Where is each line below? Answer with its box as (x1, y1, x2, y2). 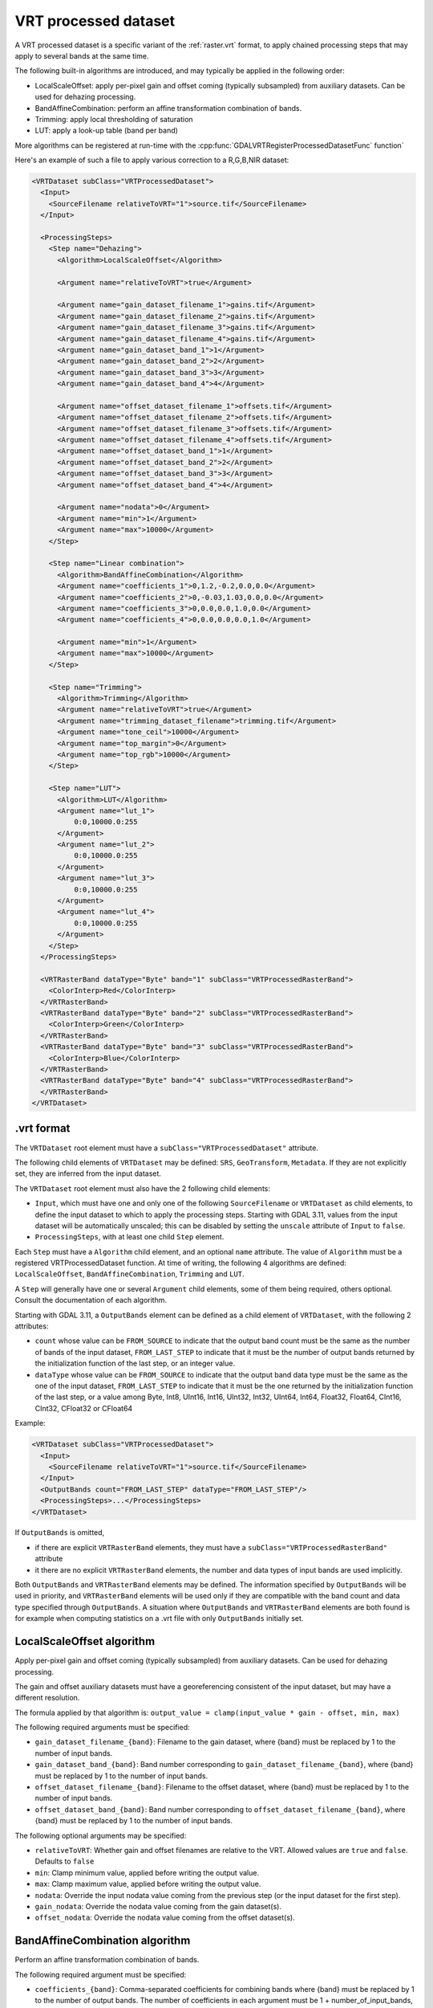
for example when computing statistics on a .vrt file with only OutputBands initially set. (14, 1614, 304, 1623)
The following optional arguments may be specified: (14, 1830, 187, 1840)
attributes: (14, 1321, 49, 1331)
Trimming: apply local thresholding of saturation (34, 114, 193, 124)
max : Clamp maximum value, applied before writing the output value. (34, 1879, 261, 1889)
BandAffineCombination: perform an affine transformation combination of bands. (34, 103, 302, 112)
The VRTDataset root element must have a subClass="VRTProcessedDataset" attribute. (14, 1143, 318, 1153)
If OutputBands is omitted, (14, 1528, 105, 1537)
